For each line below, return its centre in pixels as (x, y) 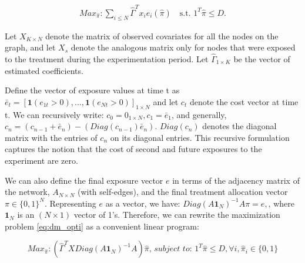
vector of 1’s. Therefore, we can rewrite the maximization (177, 215)
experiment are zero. (41, 160)
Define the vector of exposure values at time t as (92, 90)
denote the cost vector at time (244, 101)
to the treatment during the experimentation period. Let (107, 58)
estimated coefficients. (44, 70)
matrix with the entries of (51, 137)
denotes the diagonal (239, 126)
